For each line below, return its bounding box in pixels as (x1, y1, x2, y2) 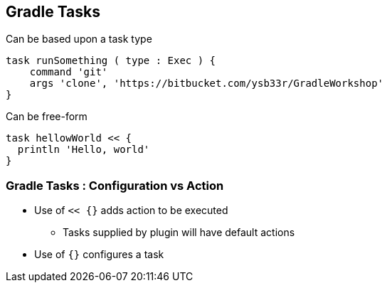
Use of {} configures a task (34, 248, 164, 261)
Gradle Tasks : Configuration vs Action (6, 178, 224, 193)
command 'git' (29, 66, 108, 78)
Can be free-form (6, 110, 88, 123)
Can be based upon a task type (6, 33, 152, 46)
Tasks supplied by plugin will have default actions (63, 226, 295, 239)
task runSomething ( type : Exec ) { (6, 55, 216, 67)
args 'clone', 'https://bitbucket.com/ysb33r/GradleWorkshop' (29, 78, 384, 90)
